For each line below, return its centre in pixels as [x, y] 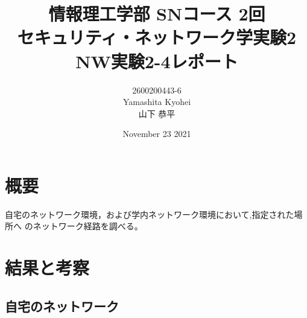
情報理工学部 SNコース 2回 [157, 14]
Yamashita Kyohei [157, 102]
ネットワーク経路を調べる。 [88, 226]
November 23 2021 [157, 134]
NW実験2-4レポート [157, 61]
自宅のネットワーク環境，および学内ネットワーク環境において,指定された [150, 214]
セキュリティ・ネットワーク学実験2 [157, 37]
